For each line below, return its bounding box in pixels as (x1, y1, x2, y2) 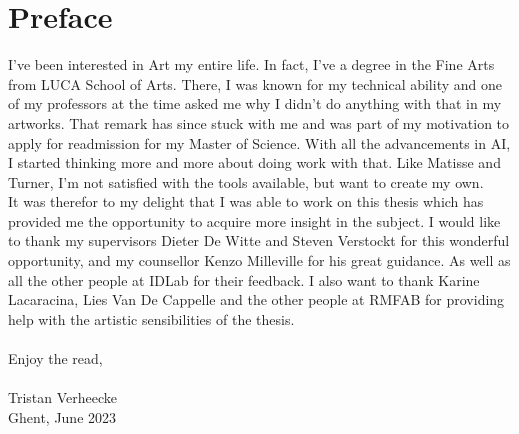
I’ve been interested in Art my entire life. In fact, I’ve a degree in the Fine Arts (8, 54, 495, 75)
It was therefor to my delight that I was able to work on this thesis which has (8, 191, 484, 212)
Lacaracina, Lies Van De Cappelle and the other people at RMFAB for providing (8, 289, 505, 310)
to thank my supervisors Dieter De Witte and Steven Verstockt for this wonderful (8, 230, 510, 251)
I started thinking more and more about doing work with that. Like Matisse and (8, 152, 501, 173)
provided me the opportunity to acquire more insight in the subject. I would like (8, 210, 501, 231)
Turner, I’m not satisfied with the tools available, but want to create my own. (8, 171, 484, 192)
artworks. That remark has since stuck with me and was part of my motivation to (8, 112, 510, 133)
